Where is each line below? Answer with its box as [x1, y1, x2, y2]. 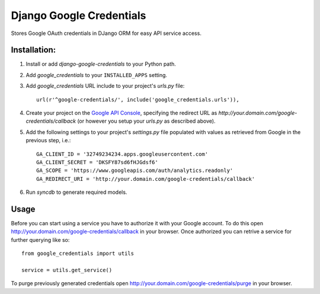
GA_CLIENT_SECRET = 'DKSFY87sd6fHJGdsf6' [36, 159, 158, 165]
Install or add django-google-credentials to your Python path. [25, 60, 176, 68]
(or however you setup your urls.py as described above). [77, 117, 216, 124]
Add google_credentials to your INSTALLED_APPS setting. [25, 71, 168, 78]
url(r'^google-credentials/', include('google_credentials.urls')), [36, 96, 239, 103]
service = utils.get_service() [21, 267, 113, 273]
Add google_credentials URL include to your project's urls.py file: [25, 82, 185, 90]
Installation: [11, 45, 56, 55]
